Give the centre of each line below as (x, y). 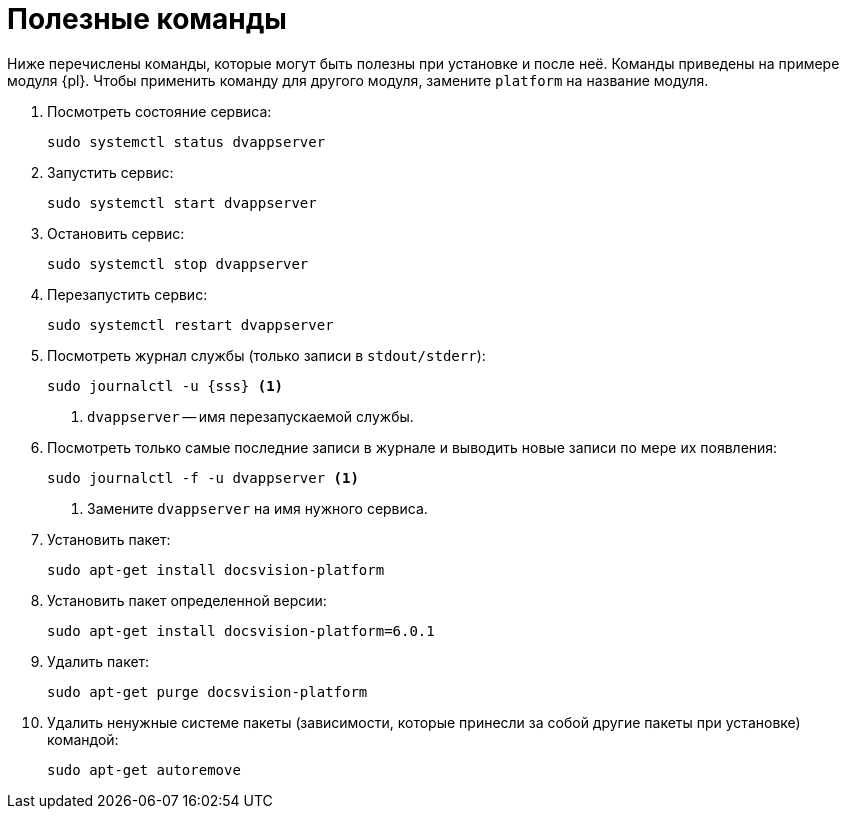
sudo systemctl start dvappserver (182, 202)
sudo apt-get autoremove (144, 769)
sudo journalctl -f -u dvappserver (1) (203, 477)
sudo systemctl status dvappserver (186, 141)
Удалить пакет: (98, 661)
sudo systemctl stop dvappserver (178, 263)
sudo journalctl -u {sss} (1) (165, 385)
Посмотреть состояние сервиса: (159, 111)
